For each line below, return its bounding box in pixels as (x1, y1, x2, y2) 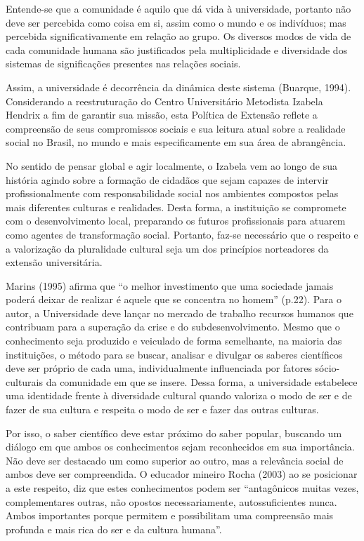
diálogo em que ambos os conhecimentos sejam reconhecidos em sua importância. (6, 439, 355, 454)
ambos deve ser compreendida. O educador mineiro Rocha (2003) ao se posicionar (6, 467, 358, 481)
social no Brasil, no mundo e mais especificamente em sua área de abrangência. (6, 135, 346, 149)
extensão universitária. (6, 255, 103, 269)
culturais (6, 374, 44, 389)
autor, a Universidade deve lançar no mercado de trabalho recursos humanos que (6, 305, 353, 320)
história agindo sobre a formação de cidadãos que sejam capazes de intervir (6, 172, 329, 187)
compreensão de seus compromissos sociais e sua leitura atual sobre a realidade (6, 121, 346, 135)
